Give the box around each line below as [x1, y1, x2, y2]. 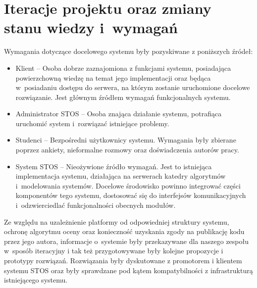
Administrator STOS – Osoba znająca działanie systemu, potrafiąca [15, 108, 222, 119]
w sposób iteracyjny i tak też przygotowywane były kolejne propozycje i [4, 245, 223, 256]
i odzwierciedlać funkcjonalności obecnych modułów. [15, 200, 176, 210]
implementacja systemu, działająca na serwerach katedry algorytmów [15, 171, 226, 181]
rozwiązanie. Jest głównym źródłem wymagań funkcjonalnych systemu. [15, 92, 231, 102]
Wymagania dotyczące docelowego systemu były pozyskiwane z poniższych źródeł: [4, 46, 253, 56]
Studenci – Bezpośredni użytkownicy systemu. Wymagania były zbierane [15, 135, 236, 145]
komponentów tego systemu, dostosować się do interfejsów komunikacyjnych [15, 190, 246, 200]
